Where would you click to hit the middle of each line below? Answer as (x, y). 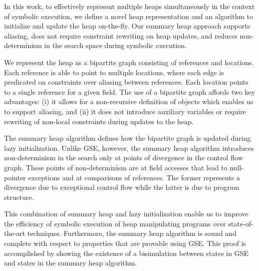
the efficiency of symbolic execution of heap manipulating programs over (115, 223)
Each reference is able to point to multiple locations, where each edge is (114, 72)
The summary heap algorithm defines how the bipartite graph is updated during (127, 138)
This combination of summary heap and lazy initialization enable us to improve (126, 214)
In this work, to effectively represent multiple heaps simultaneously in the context (129, 6)
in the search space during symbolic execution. (115, 45)
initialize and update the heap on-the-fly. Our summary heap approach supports (127, 26)
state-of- (241, 223)
